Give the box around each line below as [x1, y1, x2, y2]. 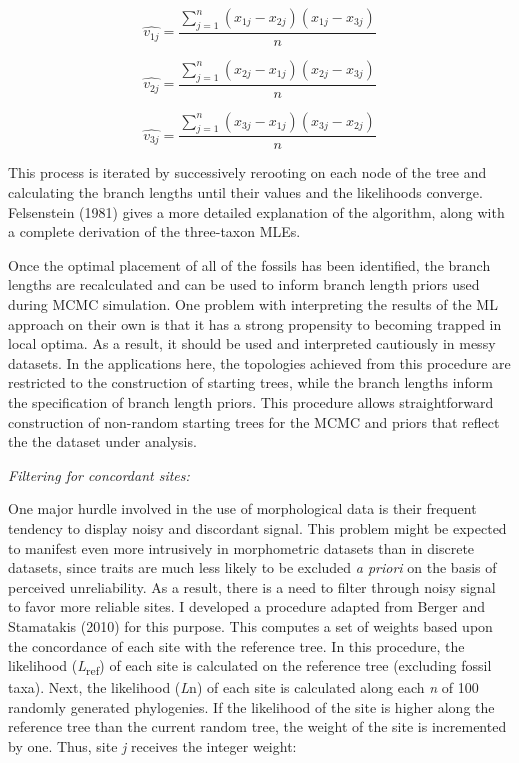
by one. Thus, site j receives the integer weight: [8, 736, 297, 757]
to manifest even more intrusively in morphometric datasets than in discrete [8, 537, 475, 558]
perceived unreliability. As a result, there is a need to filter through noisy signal [8, 576, 496, 597]
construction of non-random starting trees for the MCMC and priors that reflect [8, 411, 500, 432]
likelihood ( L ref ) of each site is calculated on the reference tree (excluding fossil [8, 655, 492, 678]
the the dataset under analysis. [8, 431, 197, 452]
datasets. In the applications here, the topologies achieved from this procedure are [8, 352, 511, 373]
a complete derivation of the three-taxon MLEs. [8, 221, 301, 242]
